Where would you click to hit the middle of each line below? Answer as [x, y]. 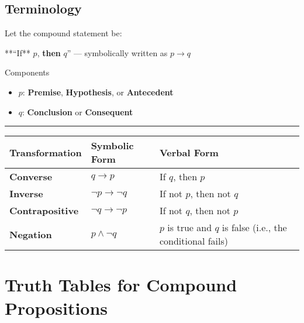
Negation [31, 234]
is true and [190, 228]
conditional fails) [194, 241]
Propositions [56, 307]
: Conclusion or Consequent [78, 111]
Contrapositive [44, 211]
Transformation [46, 152]
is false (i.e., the [254, 228]
